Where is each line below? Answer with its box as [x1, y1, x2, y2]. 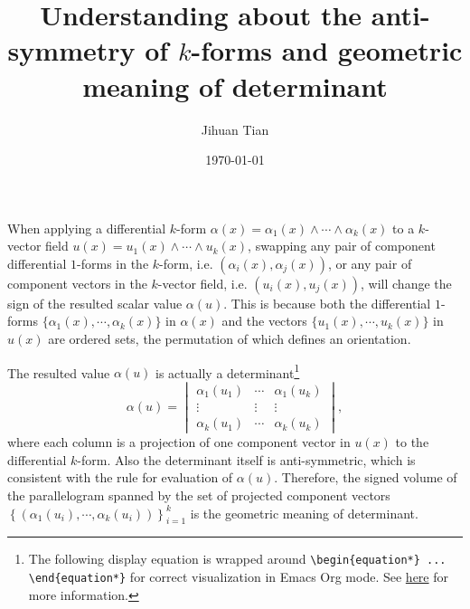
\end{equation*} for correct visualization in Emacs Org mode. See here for [28, 567, 448, 585]
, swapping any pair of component [248, 236, 436, 255]
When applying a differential [7, 218, 166, 237]
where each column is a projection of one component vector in [7, 433, 351, 452]
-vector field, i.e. [157, 273, 248, 292]
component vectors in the [7, 273, 147, 292]
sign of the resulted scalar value [7, 293, 183, 312]
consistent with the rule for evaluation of [7, 468, 233, 487]
